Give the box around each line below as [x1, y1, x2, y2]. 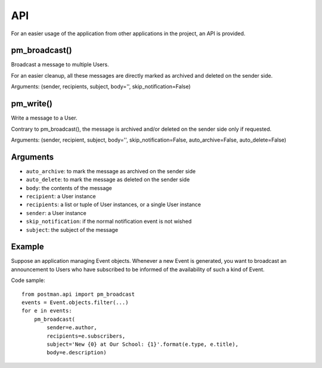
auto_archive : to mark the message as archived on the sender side [26, 167, 196, 174]
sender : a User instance [26, 209, 86, 216]
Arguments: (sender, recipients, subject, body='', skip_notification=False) [11, 83, 191, 90]
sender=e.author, [47, 324, 98, 331]
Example [11, 242, 44, 252]
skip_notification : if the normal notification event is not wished [26, 218, 192, 225]
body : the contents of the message [26, 184, 113, 191]
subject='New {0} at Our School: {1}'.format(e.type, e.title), [47, 341, 239, 348]
